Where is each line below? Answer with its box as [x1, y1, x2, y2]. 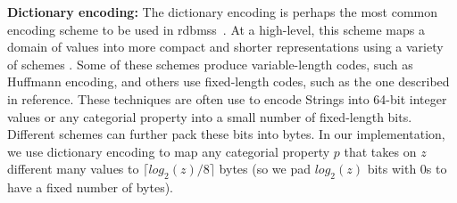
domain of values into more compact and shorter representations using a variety [7, 37, 444, 56]
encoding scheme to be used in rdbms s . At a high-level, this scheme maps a [7, 20, 425, 38]
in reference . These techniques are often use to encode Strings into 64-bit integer [7, 89, 447, 108]
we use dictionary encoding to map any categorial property [7, 142, 330, 160]
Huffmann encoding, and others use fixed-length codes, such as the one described [7, 72, 450, 91]
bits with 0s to [367, 159, 447, 178]
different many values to [7, 159, 139, 178]
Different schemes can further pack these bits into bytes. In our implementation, [7, 125, 445, 143]
